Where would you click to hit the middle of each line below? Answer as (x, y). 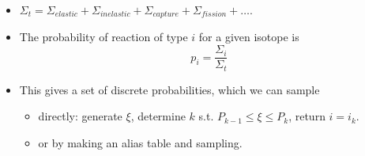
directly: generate (80, 116)
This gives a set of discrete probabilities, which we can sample (169, 89)
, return (307, 116)
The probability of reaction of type (103, 37)
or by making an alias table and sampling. (140, 142)
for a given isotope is (249, 37)
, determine (158, 116)
